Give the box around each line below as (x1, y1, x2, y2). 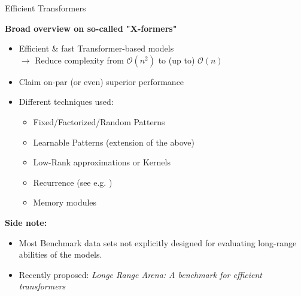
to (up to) (158, 53, 195, 66)
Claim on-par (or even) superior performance (19, 75, 184, 87)
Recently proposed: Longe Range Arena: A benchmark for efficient (19, 268, 262, 280)
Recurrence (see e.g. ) (33, 176, 113, 188)
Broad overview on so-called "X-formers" (5, 22, 177, 34)
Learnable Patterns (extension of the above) (33, 135, 194, 148)
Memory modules (33, 196, 97, 209)
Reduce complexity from (35, 53, 124, 66)
